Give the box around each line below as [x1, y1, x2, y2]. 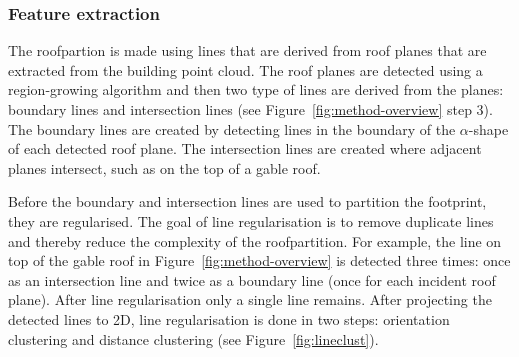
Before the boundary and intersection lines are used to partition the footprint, [8, 191, 487, 212]
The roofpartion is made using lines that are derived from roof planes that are [8, 40, 487, 61]
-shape [468, 118, 509, 139]
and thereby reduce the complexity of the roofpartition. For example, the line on [8, 230, 502, 251]
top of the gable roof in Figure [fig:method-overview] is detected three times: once [8, 250, 511, 271]
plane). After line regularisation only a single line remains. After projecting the [8, 289, 492, 310]
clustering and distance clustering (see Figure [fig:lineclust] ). [8, 328, 379, 349]
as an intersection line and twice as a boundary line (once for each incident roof [8, 269, 496, 290]
